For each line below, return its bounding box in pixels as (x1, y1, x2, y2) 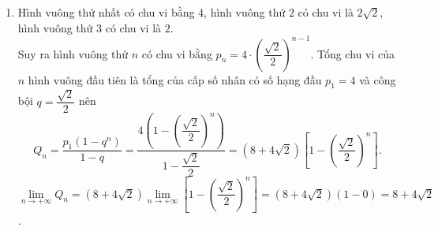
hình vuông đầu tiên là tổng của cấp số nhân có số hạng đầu (28, 71, 322, 88)
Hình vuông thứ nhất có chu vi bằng (17, 4, 195, 20)
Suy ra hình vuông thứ (17, 45, 129, 61)
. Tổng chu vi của (310, 45, 395, 61)
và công (359, 71, 396, 88)
